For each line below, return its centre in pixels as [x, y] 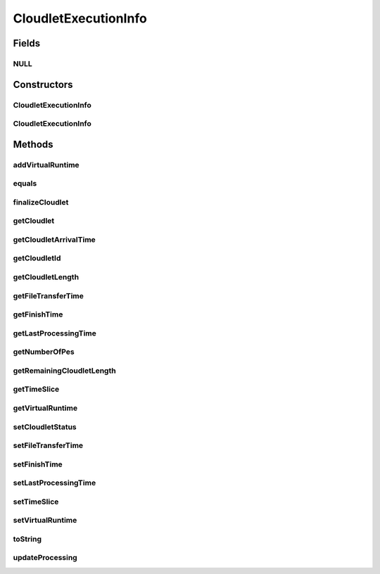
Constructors [43, 84]
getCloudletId [37, 258]
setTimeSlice [36, 502]
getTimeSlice [36, 389]
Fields [27, 43]
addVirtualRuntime [46, 165]
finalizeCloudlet [41, 202]
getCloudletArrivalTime [55, 239]
